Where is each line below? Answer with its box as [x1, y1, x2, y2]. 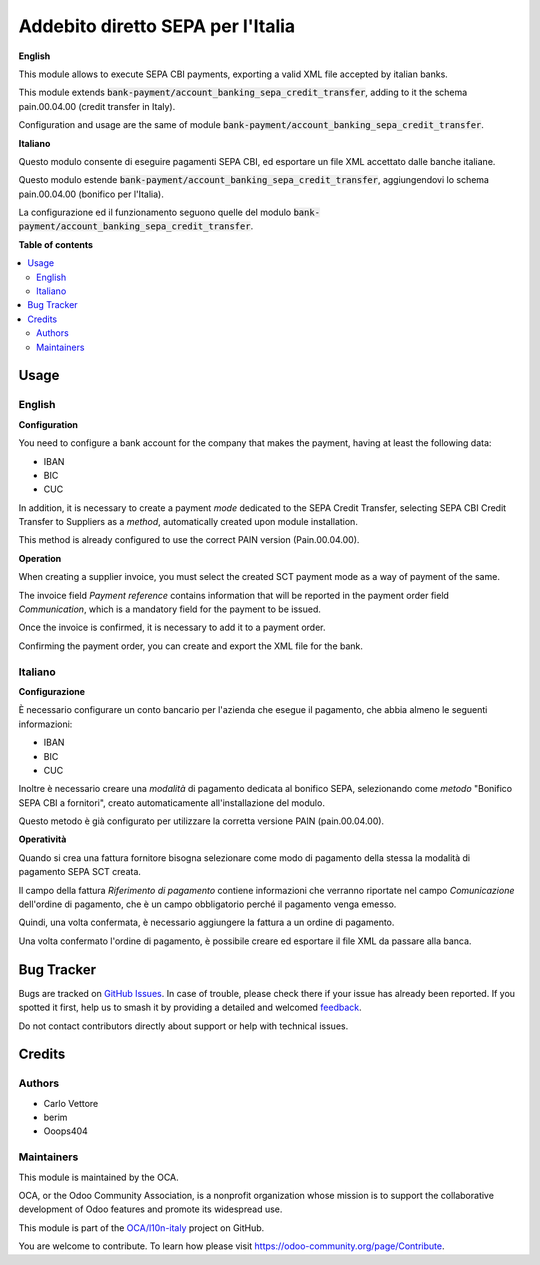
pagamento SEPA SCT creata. [18, 866, 142, 878]
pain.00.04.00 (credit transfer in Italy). [18, 100, 176, 112]
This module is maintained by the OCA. [18, 1171, 179, 1183]
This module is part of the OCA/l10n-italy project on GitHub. [18, 1221, 265, 1234]
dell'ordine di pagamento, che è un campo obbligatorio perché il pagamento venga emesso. [18, 898, 397, 910]
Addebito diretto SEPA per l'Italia [18, 15, 296, 37]
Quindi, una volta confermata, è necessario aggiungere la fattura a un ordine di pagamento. [18, 916, 395, 929]
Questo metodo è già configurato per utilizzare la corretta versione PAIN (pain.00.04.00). [18, 815, 385, 827]
